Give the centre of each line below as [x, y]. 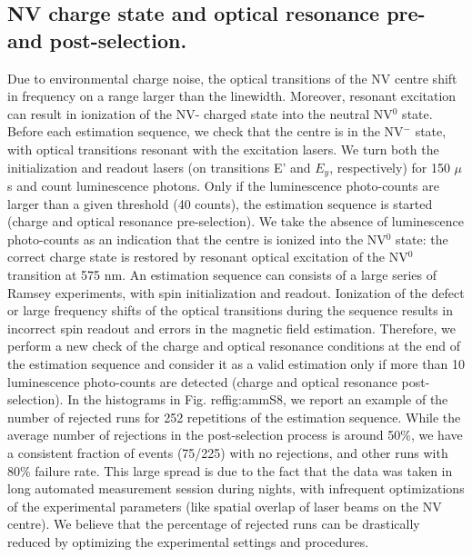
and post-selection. [97, 40]
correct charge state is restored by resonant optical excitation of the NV [208, 257]
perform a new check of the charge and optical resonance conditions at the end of [234, 346]
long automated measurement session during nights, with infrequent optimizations [236, 488]
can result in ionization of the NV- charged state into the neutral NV [200, 113]
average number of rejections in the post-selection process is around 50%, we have [235, 435]
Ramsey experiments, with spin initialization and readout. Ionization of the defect [236, 292]
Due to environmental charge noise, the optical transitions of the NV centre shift [232, 78]
